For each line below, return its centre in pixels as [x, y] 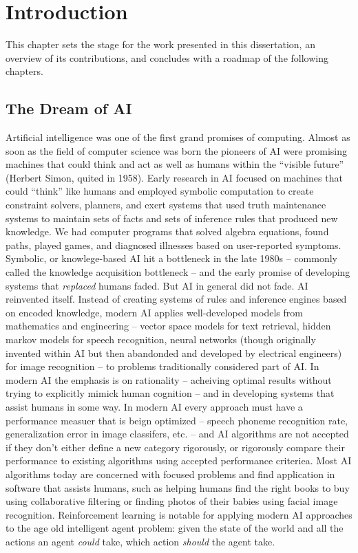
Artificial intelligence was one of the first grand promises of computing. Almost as [178, 137]
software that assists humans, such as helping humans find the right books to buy [178, 487]
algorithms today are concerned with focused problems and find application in [170, 474]
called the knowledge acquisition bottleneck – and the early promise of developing [178, 272]
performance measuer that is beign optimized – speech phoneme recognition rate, [177, 420]
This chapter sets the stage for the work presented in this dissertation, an [160, 44]
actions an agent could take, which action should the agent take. [140, 541]
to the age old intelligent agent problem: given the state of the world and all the [175, 528]
